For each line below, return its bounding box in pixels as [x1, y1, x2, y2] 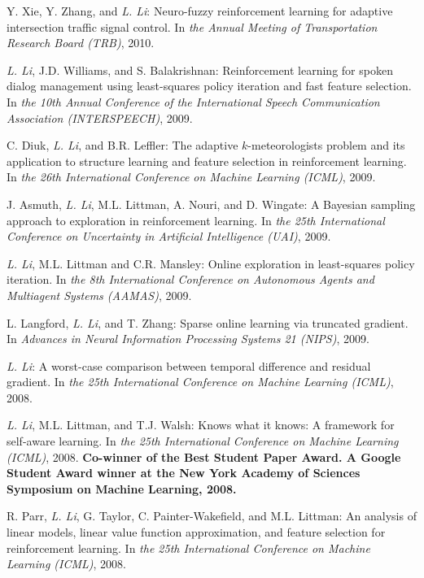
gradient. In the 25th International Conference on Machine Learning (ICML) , [7, 373, 394, 390]
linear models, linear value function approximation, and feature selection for [7, 524, 386, 541]
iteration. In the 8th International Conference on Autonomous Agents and [7, 271, 374, 288]
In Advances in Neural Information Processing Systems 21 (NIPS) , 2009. [7, 330, 369, 347]
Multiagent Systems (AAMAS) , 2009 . [7, 286, 192, 303]
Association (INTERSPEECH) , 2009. [7, 109, 193, 126]
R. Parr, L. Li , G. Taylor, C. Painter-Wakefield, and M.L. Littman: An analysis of [7, 507, 417, 524]
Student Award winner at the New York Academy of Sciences [7, 464, 361, 481]
